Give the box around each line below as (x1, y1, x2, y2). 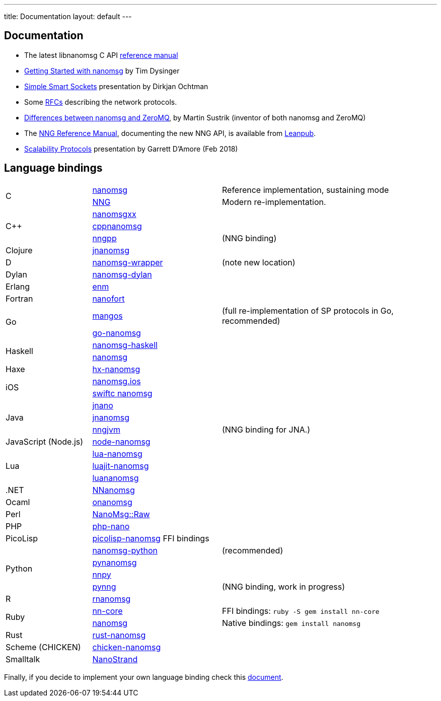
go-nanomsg (92, 327, 141, 338)
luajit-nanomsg (92, 460, 149, 471)
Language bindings (4, 162, 103, 175)
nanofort (92, 293, 125, 304)
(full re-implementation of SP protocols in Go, (222, 305, 394, 316)
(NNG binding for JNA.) (222, 424, 311, 435)
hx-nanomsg (92, 364, 140, 374)
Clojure (6, 245, 33, 255)
